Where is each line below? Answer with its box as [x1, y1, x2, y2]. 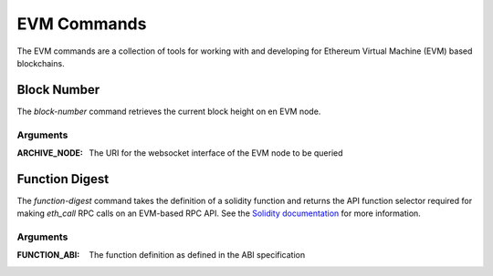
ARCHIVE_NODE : [16, 147, 84, 158]
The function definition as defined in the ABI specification [89, 250, 306, 261]
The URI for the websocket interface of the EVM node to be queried [89, 147, 343, 158]
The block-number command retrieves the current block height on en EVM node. [16, 106, 321, 117]
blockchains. [16, 57, 65, 68]
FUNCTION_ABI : [16, 250, 80, 261]
